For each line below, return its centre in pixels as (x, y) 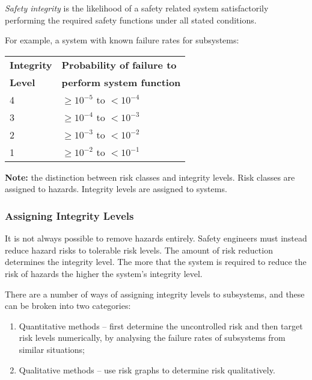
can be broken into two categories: (68, 306)
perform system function (121, 82)
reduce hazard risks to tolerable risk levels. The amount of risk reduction (139, 250)
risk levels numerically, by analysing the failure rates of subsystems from (152, 338)
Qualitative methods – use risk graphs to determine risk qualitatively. (147, 369)
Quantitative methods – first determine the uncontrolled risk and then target (161, 325)
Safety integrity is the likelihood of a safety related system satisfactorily (137, 8)
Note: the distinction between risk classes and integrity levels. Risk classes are (150, 177)
